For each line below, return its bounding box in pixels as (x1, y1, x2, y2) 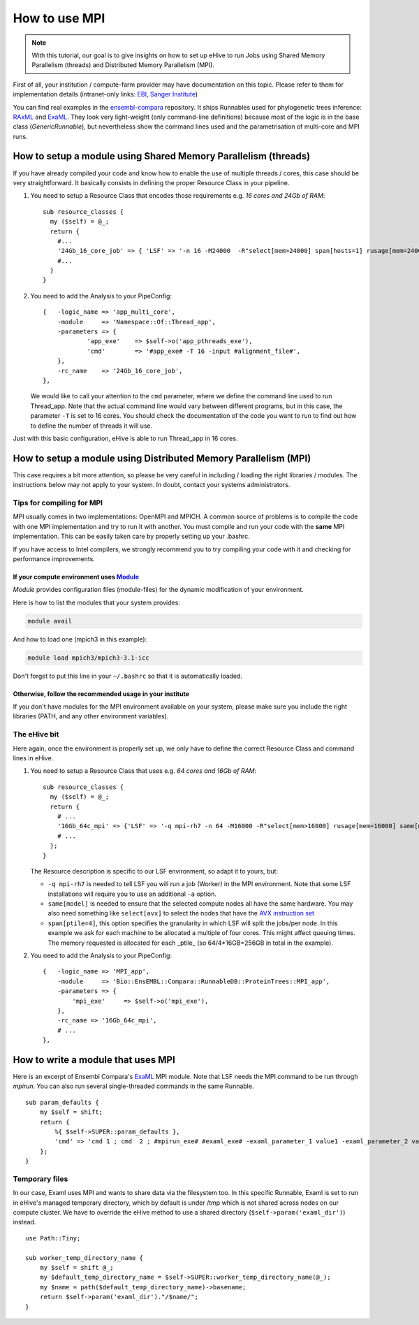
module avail (27, 617, 73, 625)
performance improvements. (13, 554, 96, 563)
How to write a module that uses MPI (13, 1054, 176, 1066)
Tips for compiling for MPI (13, 498, 103, 508)
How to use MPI (13, 10, 105, 26)
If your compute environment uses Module (13, 572, 140, 581)
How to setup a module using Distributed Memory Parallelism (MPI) (13, 452, 311, 464)
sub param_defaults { (25, 1098, 99, 1106)
